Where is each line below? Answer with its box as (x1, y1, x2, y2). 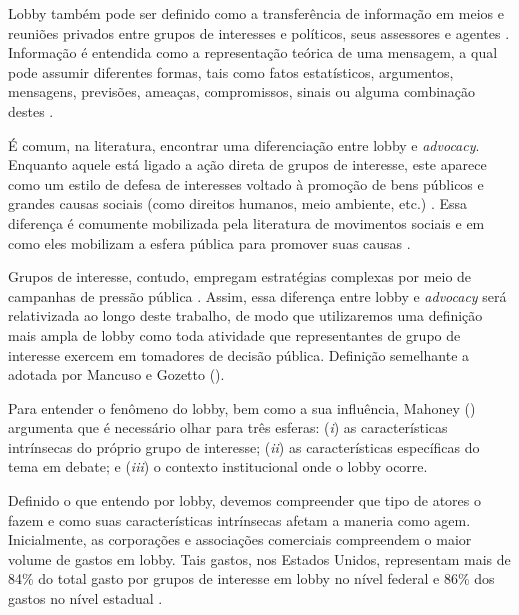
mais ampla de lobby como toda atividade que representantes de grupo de (8, 324, 461, 345)
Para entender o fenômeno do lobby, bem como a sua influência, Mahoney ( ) (8, 397, 476, 418)
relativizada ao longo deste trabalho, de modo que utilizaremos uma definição (8, 305, 483, 326)
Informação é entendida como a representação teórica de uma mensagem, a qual (8, 42, 498, 63)
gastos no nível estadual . (8, 588, 163, 609)
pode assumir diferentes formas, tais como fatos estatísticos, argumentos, (8, 61, 454, 82)
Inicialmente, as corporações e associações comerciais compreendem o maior (8, 529, 472, 550)
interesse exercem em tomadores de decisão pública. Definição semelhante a (8, 344, 470, 365)
